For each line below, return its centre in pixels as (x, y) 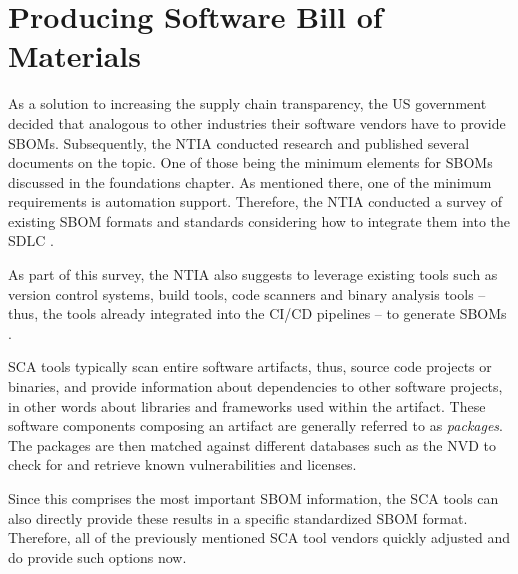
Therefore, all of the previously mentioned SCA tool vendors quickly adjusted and (259, 537)
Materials (75, 55)
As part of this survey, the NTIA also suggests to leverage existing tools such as (253, 274)
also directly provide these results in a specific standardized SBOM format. (238, 517)
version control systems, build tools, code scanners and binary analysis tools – (247, 293)
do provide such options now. (97, 556)
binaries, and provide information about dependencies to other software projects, (255, 386)
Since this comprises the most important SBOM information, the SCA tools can (253, 498)
